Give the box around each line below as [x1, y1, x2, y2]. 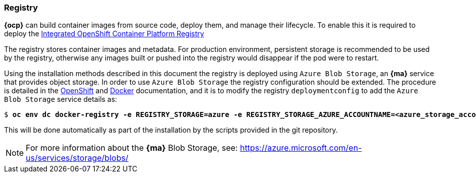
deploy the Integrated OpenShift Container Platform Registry [4, 29, 204, 38]
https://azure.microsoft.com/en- [240, 143, 362, 153]
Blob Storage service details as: [4, 95, 117, 104]
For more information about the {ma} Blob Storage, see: [26, 143, 238, 153]
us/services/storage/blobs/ [26, 153, 129, 163]
